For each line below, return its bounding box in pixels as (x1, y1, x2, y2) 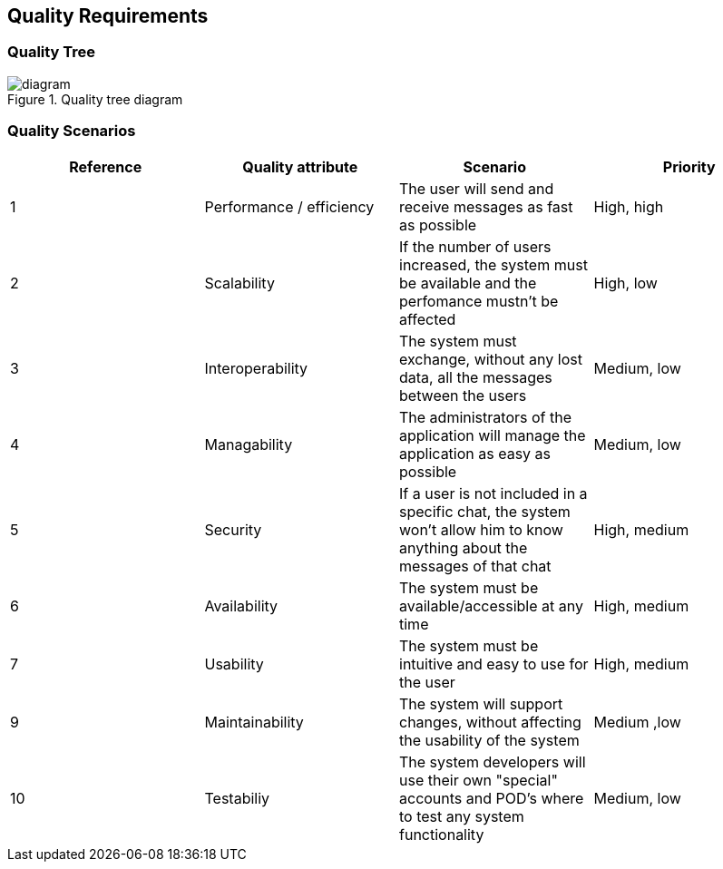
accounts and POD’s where (399, 788, 584, 807)
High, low (593, 273, 658, 292)
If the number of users (399, 237, 552, 256)
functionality (399, 825, 484, 844)
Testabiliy (204, 788, 270, 807)
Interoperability (204, 358, 308, 377)
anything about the (399, 538, 528, 557)
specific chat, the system (399, 502, 571, 521)
